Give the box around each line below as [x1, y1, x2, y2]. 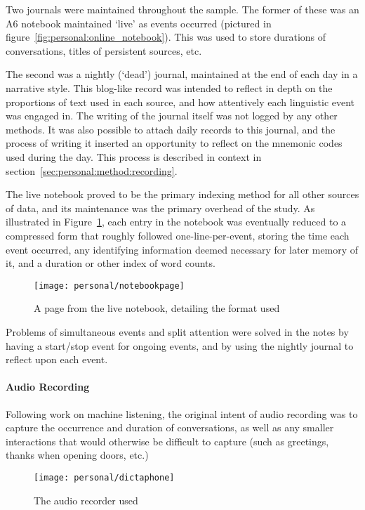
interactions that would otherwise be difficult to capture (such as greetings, [6, 433, 329, 448]
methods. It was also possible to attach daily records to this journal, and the [6, 122, 336, 136]
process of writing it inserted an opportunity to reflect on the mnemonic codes [6, 136, 343, 150]
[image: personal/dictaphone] [34, 472, 175, 483]
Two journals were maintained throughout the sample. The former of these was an [6, 2, 359, 16]
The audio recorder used [34, 492, 138, 507]
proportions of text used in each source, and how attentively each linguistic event [6, 94, 355, 109]
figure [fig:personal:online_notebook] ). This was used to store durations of [6, 30, 326, 44]
